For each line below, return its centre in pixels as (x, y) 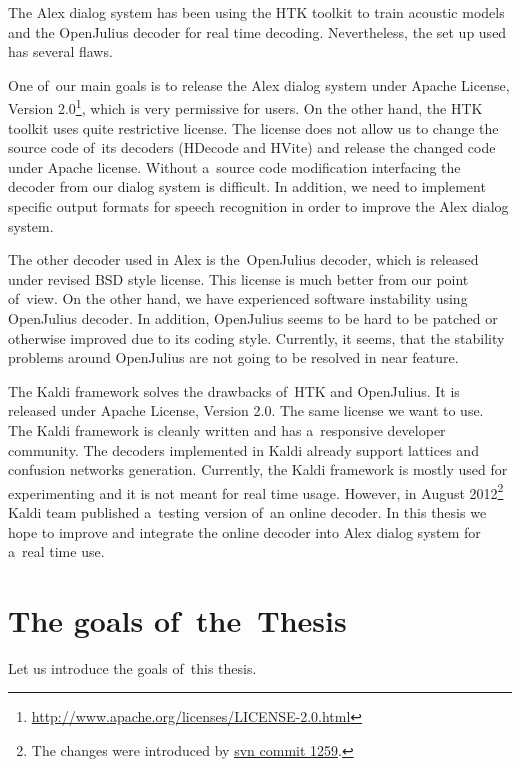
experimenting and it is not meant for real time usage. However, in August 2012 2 (256, 491)
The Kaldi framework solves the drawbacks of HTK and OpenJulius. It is (234, 390)
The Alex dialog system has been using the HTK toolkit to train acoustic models (256, 12)
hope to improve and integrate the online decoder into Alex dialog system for (244, 531)
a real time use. (56, 551)
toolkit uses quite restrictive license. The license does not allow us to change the (253, 127)
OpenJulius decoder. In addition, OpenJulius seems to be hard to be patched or (253, 317)
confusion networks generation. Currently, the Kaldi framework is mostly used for (258, 469)
